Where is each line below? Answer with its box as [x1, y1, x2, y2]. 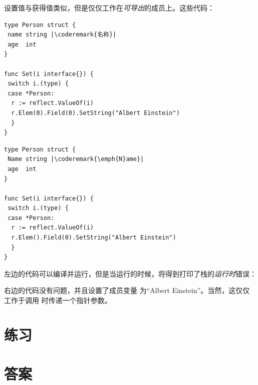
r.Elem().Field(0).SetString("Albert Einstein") [11, 234, 176, 241]
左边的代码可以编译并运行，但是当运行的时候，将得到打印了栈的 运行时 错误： [4, 268, 256, 278]
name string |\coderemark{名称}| [8, 31, 117, 38]
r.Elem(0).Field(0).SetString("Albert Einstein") [11, 109, 180, 116]
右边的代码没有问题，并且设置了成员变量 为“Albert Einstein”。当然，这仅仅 [4, 285, 250, 295]
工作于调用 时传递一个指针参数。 [4, 295, 112, 305]
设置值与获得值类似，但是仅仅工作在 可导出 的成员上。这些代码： [4, 2, 214, 12]
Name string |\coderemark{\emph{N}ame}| [8, 155, 144, 163]
